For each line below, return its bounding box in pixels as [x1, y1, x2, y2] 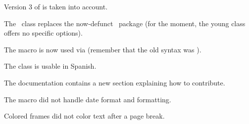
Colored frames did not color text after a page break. [4, 111, 165, 121]
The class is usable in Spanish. [4, 61, 97, 71]
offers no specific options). [4, 28, 83, 38]
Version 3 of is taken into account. [4, 1, 108, 11]
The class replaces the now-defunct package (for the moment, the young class [4, 18, 246, 28]
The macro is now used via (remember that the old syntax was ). [4, 44, 201, 54]
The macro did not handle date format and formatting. [4, 94, 171, 104]
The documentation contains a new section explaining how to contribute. [4, 77, 225, 87]
